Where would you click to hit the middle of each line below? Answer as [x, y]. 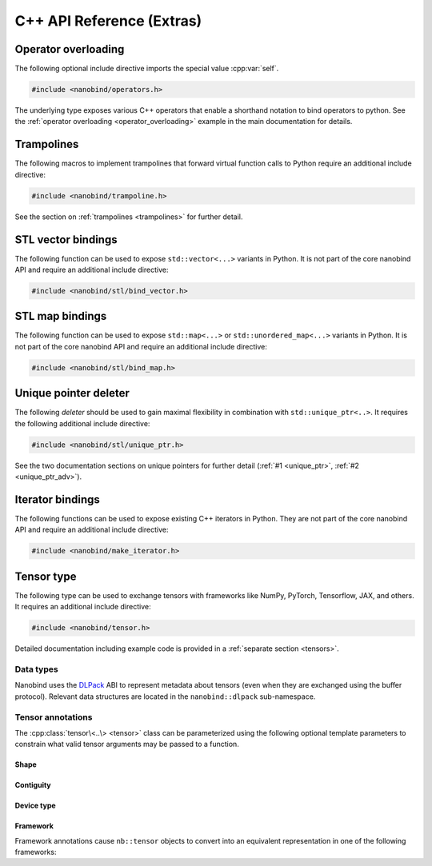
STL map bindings [61, 316]
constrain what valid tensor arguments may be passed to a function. [127, 744]
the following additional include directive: [82, 423]
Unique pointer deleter [72, 393]
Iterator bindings [57, 499]
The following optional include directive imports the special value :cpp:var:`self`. [147, 69]
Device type [35, 806]
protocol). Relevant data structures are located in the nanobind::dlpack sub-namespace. [165, 696]
